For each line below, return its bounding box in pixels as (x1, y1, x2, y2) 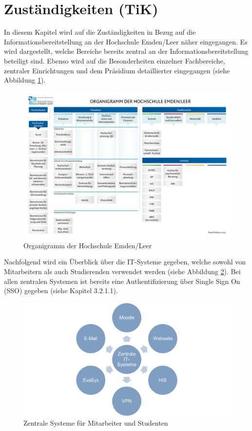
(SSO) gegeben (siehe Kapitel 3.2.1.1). (4, 285, 118, 296)
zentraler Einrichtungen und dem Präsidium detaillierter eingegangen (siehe (4, 65, 230, 75)
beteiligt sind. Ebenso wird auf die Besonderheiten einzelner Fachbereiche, (4, 55, 225, 65)
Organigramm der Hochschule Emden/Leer (23, 240, 152, 250)
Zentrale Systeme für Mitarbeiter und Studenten (23, 418, 168, 428)
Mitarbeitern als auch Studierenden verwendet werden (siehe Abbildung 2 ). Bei (4, 266, 241, 277)
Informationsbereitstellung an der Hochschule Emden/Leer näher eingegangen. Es (4, 36, 248, 46)
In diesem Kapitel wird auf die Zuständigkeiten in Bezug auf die (4, 27, 196, 37)
